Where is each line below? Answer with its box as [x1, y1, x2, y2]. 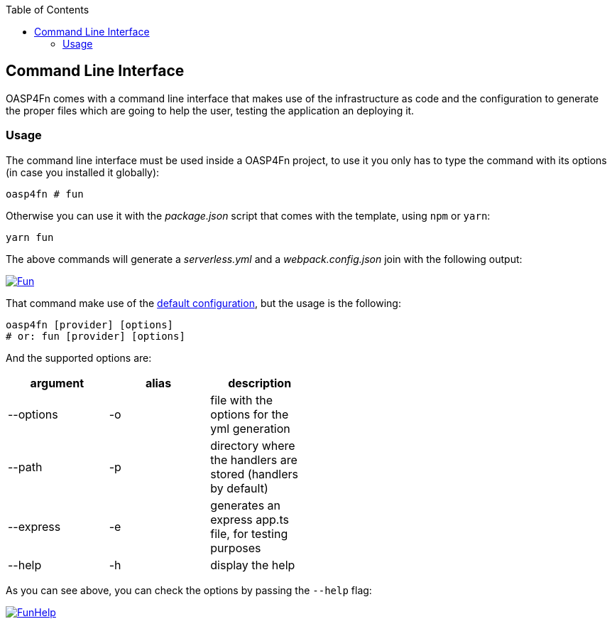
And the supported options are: [6, 351, 152, 364]
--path [8, 459, 43, 474]
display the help [210, 557, 295, 572]
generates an [210, 497, 281, 512]
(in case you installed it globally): [6, 166, 160, 178]
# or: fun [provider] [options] [6, 330, 185, 342]
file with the [210, 392, 273, 407]
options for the [210, 407, 289, 421]
